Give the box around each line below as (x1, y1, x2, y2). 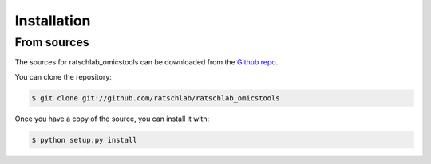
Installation (14, 12, 91, 29)
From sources (14, 35, 89, 49)
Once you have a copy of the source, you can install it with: (14, 114, 210, 123)
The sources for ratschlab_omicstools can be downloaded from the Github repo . (14, 57, 279, 67)
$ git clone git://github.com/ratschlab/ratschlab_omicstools (31, 93, 280, 103)
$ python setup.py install (31, 135, 137, 144)
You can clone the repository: (14, 72, 112, 81)
